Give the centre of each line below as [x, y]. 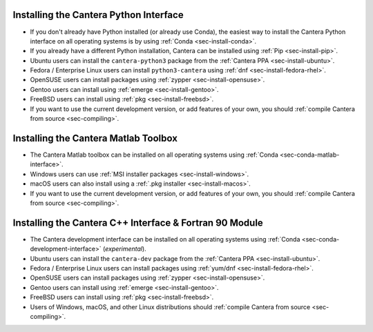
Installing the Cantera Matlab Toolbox [95, 138]
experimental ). [125, 249]
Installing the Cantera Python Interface [98, 15]
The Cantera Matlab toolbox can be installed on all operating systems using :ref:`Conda [154, 155]
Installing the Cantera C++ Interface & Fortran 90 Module [138, 223]
